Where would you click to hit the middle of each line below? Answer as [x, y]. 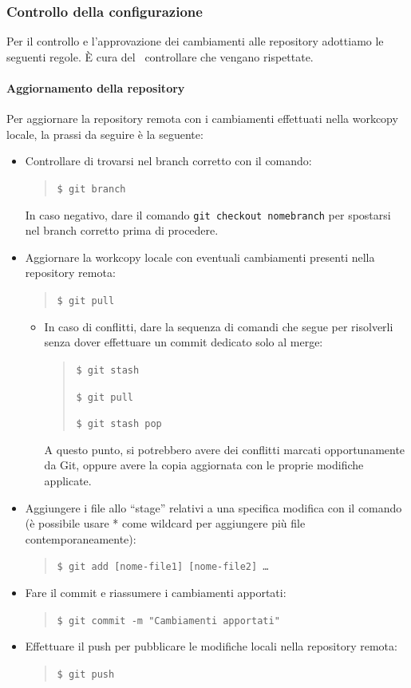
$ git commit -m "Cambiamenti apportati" [168, 621]
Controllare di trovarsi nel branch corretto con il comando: [168, 161]
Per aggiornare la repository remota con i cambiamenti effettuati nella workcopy [202, 119]
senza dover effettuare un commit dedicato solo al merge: [184, 342]
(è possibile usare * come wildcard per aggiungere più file [165, 523]
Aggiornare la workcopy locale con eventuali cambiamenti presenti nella [200, 257]
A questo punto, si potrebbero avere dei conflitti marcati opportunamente [225, 449]
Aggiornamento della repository [96, 88]
